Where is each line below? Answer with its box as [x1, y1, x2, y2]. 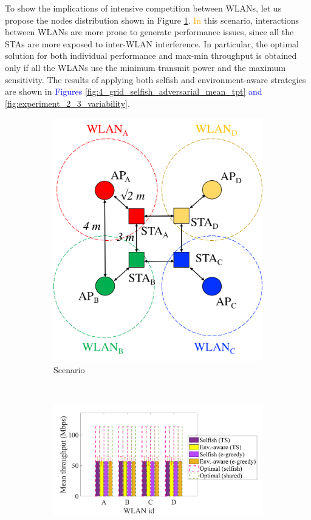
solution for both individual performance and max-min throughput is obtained [5, 49, 297, 62]
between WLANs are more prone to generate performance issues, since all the [5, 25, 294, 38]
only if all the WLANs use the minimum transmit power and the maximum [5, 61, 286, 73]
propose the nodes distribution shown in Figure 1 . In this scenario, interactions [5, 13, 299, 26]
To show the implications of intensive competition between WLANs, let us [5, 2, 282, 14]
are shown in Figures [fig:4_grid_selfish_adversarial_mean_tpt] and [5, 85, 262, 98]
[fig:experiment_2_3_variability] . [5, 96, 130, 109]
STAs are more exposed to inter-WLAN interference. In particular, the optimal [5, 37, 299, 50]
